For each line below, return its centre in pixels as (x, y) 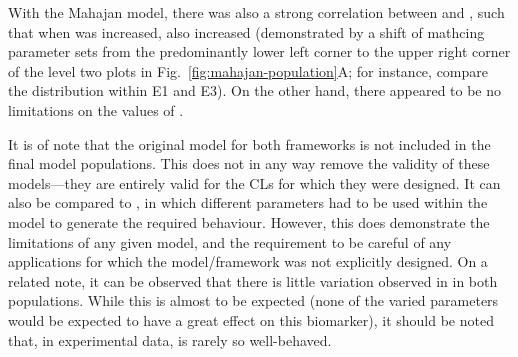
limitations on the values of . (96, 109)
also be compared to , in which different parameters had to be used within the (248, 202)
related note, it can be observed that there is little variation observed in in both (253, 280)
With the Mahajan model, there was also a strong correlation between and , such (256, 12)
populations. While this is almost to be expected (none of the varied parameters (253, 300)
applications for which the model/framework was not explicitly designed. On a (248, 261)
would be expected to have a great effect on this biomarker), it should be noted (251, 319)
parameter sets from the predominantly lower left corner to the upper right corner (259, 51)
